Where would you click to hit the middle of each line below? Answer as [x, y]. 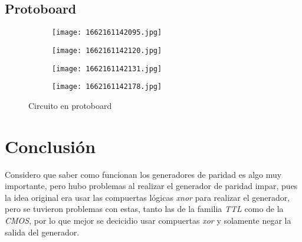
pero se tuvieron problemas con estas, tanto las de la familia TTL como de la [144, 209]
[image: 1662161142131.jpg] [107, 69]
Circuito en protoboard [70, 105]
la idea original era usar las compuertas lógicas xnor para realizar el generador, [147, 197]
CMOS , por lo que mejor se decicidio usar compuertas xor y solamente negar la [148, 220]
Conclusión [50, 146]
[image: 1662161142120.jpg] [107, 50]
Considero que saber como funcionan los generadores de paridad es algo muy [143, 174]
